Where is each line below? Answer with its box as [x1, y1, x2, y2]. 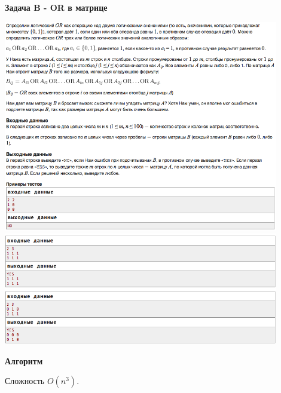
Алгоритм [5, 354, 43, 367]
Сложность [5, 374, 45, 387]
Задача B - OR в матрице [5, 1, 108, 13]
